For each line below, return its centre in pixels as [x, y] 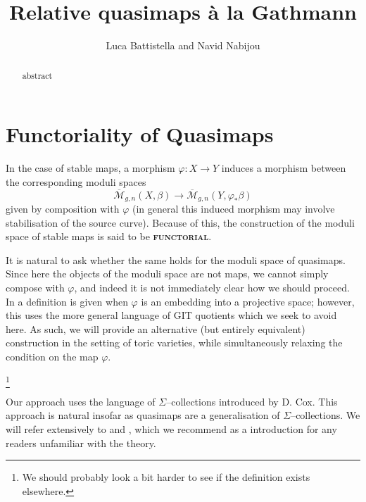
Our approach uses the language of [81, 401]
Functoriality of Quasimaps [140, 134]
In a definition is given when [67, 301]
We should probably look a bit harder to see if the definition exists [166, 477]
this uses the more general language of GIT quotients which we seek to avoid [171, 315]
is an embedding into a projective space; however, [248, 301]
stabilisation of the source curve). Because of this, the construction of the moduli [180, 222]
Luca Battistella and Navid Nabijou [183, 45]
